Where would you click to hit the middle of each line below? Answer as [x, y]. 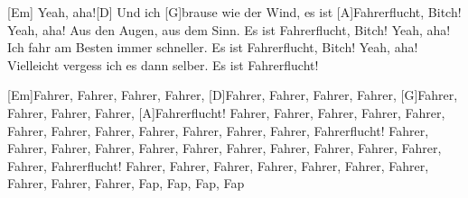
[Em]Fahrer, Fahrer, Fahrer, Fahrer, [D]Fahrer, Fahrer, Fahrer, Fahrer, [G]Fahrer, [233, 95]
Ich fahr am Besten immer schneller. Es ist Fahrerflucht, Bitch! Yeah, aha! [213, 47]
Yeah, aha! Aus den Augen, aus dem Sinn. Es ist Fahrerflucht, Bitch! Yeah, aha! [229, 29]
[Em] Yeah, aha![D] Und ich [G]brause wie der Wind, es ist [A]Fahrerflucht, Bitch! [234, 12]
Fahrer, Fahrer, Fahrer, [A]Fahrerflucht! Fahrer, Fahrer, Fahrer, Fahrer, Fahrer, [226, 112]
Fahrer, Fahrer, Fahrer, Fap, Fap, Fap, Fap [126, 183]
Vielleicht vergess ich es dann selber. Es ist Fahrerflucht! [163, 64]
